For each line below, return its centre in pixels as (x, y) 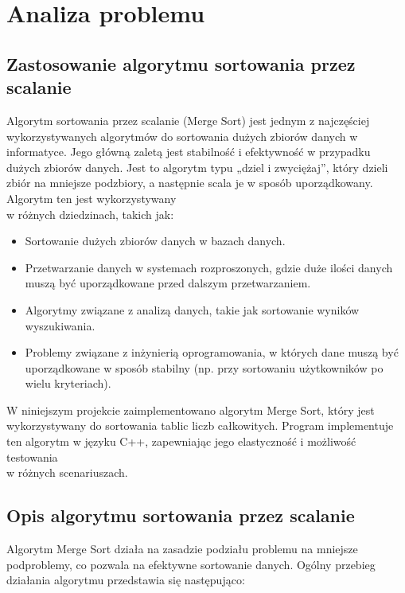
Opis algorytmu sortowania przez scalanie (181, 515)
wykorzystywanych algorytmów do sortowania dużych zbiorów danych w (182, 136)
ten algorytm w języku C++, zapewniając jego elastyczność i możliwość (181, 441)
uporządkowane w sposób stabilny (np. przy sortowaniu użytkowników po (204, 367)
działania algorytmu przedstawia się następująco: (126, 580)
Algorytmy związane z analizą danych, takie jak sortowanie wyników (192, 309)
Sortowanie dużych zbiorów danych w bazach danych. (155, 241)
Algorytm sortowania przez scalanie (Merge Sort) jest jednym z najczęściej (188, 120)
